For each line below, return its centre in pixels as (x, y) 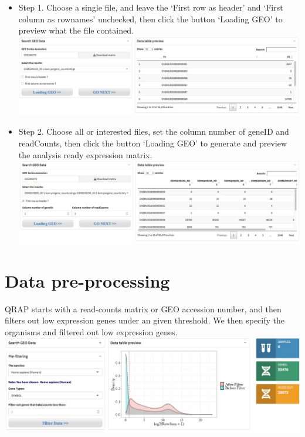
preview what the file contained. (76, 30)
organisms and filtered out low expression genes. (91, 331)
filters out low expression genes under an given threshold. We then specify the (145, 320)
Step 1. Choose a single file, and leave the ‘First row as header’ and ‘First (151, 7)
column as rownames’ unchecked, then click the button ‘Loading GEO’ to (150, 19)
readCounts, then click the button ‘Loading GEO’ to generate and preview (153, 143)
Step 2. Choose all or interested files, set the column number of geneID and (154, 131)
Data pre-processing (87, 280)
